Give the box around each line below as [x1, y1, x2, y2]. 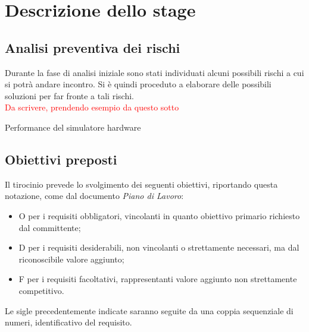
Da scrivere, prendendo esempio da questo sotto [5, 101, 179, 113]
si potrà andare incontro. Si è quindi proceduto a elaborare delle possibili [5, 78, 271, 90]
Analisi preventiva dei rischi [5, 38, 180, 56]
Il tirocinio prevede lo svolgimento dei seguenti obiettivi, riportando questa [5, 178, 278, 190]
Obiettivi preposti [5, 150, 117, 168]
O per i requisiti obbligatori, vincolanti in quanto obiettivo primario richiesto [18, 209, 300, 222]
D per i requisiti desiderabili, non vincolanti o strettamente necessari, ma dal [18, 241, 299, 254]
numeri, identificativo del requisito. [5, 316, 132, 328]
